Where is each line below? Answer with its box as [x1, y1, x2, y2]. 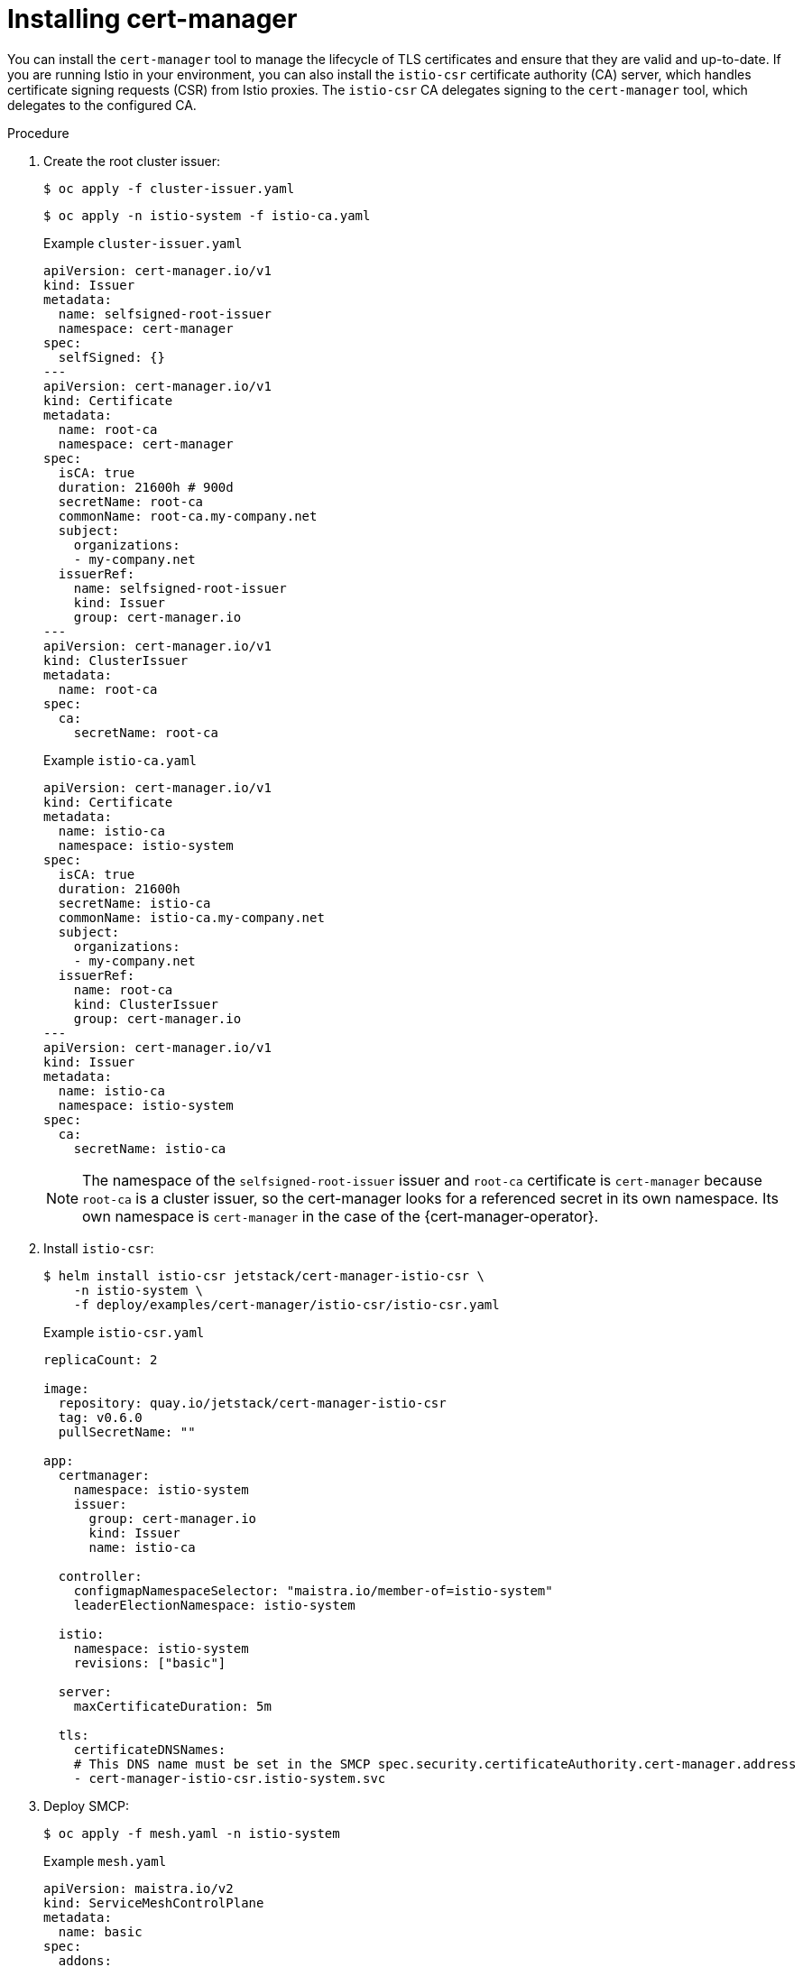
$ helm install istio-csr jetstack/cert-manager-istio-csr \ [43, 1268, 485, 1283]
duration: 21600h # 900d [58, 479, 234, 494]
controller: [58, 1568, 143, 1584]
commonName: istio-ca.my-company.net [58, 910, 325, 925]
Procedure [7, 125, 69, 141]
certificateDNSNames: [73, 1741, 226, 1757]
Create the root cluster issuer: [43, 152, 221, 169]
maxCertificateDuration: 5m [73, 1698, 272, 1713]
